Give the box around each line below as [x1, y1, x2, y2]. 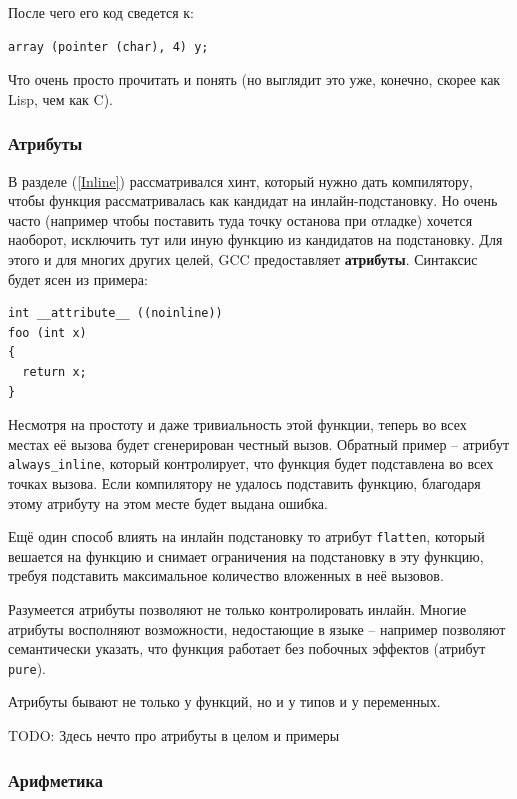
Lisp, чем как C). [8, 88, 113, 109]
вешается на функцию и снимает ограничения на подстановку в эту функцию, [8, 545, 484, 566]
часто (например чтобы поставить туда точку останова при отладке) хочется [8, 209, 473, 230]
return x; [22, 364, 87, 379]
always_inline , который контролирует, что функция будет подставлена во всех [8, 453, 494, 474]
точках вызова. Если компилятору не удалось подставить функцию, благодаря [8, 472, 481, 493]
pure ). [8, 657, 46, 678]
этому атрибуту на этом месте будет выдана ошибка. [8, 492, 328, 513]
